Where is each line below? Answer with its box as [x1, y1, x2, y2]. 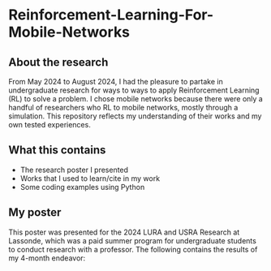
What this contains [8, 144, 106, 157]
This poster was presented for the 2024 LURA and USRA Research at [8, 227, 240, 237]
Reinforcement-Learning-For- [8, 6, 214, 24]
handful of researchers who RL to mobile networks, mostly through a [8, 103, 239, 112]
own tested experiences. [8, 120, 91, 129]
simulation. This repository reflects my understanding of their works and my [8, 111, 262, 121]
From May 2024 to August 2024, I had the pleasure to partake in [8, 77, 223, 86]
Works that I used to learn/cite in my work [19, 173, 161, 183]
